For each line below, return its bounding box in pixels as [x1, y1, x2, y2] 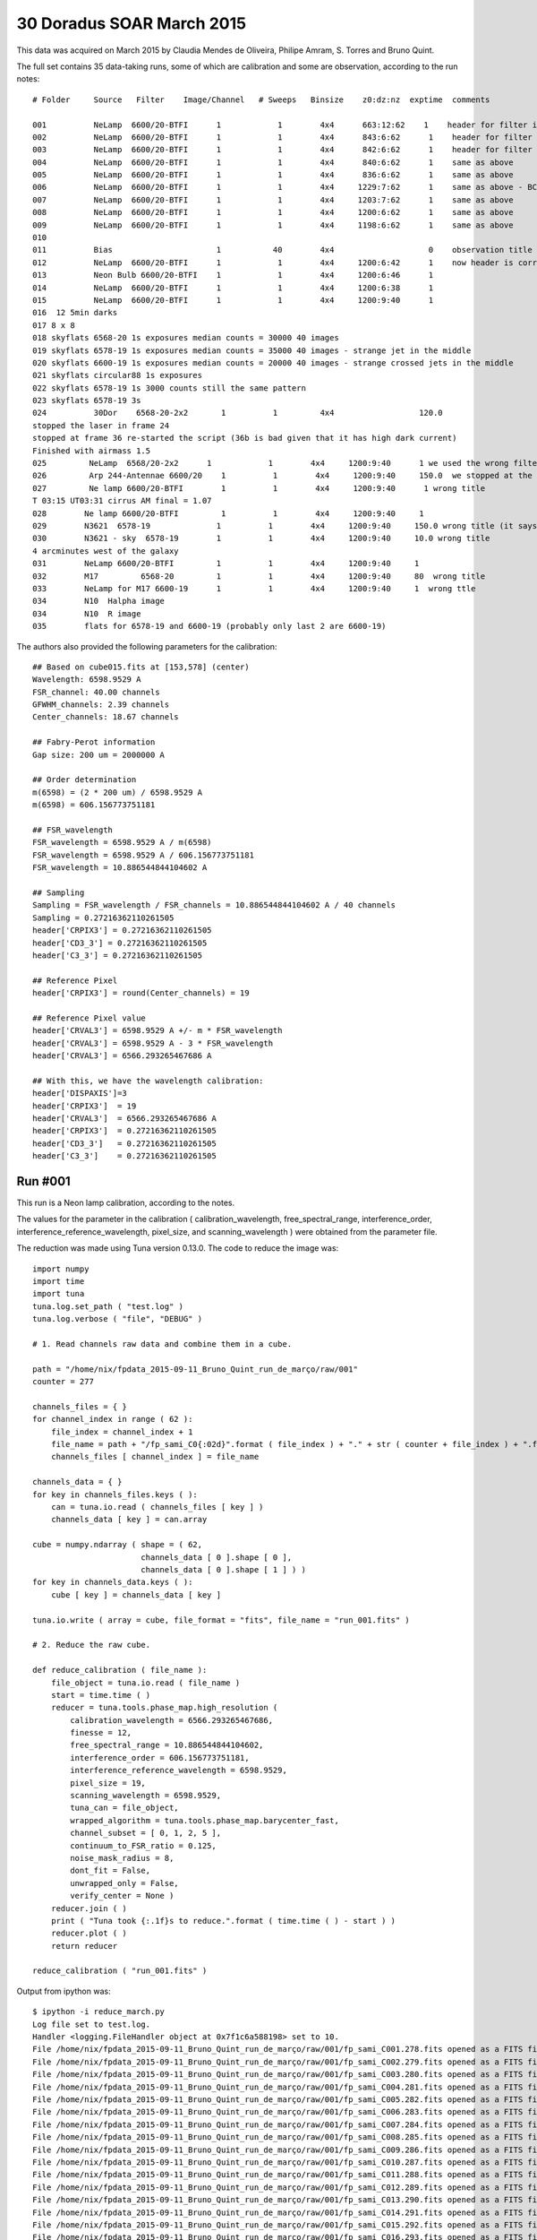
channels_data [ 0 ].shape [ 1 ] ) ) [140, 1564, 306, 1574]
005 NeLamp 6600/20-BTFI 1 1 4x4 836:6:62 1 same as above [32, 170, 514, 180]
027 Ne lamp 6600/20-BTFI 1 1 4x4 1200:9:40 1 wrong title [32, 483, 486, 493]
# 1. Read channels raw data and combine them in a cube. [32, 1339, 293, 1348]
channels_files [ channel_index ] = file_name [50, 1452, 260, 1462]
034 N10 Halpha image [32, 596, 166, 607]
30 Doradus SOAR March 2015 [16, 13, 246, 33]
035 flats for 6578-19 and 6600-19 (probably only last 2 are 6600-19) [32, 621, 387, 632]
